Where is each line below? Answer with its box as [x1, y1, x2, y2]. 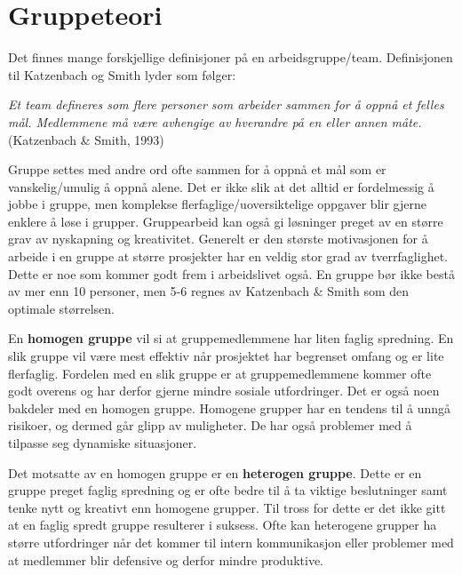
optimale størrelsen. [8, 299, 115, 317]
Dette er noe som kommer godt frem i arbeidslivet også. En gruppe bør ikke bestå [8, 264, 455, 283]
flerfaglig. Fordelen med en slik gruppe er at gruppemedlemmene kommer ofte [8, 363, 432, 382]
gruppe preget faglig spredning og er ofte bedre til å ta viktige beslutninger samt [8, 481, 448, 499]
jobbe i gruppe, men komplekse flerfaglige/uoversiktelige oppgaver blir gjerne [8, 195, 426, 213]
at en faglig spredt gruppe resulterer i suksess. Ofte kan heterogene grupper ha [8, 515, 437, 534]
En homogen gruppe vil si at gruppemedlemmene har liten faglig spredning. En [8, 329, 454, 347]
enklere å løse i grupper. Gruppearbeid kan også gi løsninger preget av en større [8, 212, 443, 230]
